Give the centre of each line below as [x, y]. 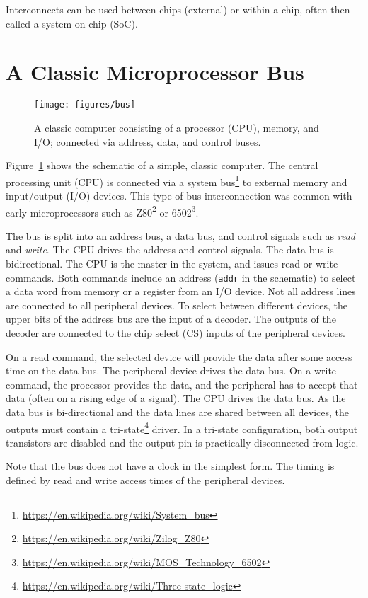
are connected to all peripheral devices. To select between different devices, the [177, 305]
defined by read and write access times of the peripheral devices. [145, 480]
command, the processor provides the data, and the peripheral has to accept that [182, 384]
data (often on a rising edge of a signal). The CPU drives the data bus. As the [176, 398]
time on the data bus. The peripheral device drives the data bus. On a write [171, 370]
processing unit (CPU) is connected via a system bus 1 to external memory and [177, 180]
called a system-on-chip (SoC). [72, 23]
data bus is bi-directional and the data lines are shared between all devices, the [178, 412]
